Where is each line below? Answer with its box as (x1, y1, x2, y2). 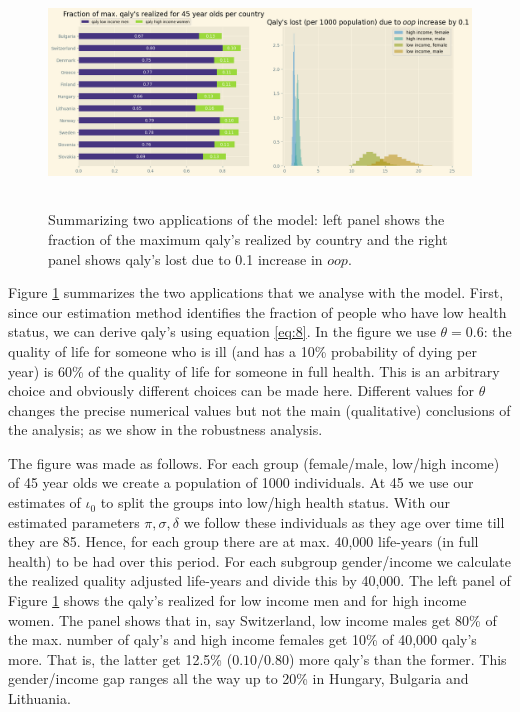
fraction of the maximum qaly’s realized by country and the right (48, 228, 448, 249)
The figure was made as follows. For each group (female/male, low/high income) (8, 452, 500, 473)
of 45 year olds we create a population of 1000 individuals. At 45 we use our (8, 472, 474, 493)
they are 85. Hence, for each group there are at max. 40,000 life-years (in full (8, 531, 479, 552)
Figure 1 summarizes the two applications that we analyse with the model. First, (8, 282, 504, 303)
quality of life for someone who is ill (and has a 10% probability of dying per (8, 340, 477, 361)
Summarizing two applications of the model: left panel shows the (48, 209, 445, 230)
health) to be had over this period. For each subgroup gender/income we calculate (8, 550, 511, 571)
